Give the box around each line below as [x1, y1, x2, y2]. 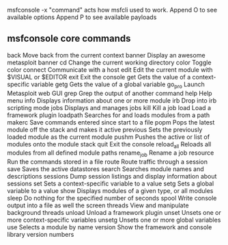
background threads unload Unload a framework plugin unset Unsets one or [7, 209, 222, 217]
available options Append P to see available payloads [7, 13, 157, 21]
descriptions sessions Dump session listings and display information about [7, 172, 217, 181]
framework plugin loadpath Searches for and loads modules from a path [7, 111, 210, 119]
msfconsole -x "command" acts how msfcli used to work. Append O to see [7, 6, 217, 14]
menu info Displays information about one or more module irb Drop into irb [7, 96, 217, 105]
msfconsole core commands [7, 33, 131, 44]
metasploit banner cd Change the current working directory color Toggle [7, 58, 212, 66]
